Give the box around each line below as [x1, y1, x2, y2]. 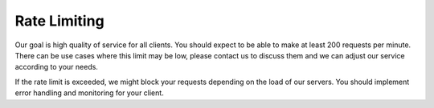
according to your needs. [14, 62, 98, 72]
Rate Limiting [14, 12, 104, 30]
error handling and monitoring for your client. [14, 88, 164, 98]
